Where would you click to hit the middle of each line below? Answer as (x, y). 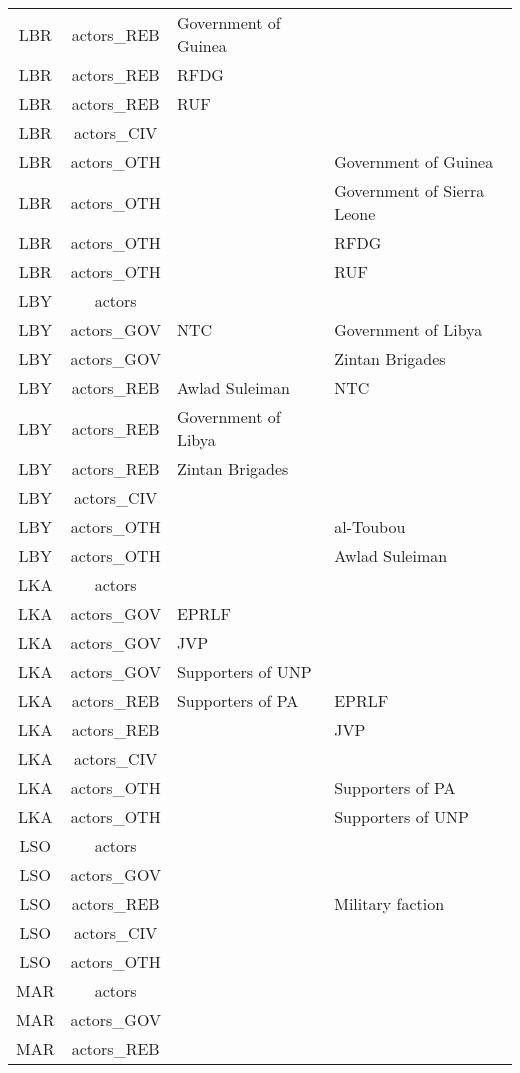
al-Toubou (370, 526)
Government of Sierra (409, 190)
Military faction (389, 903)
